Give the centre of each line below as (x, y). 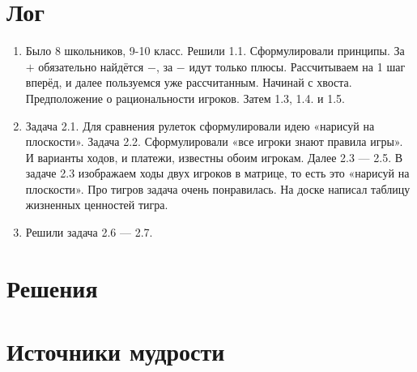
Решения (52, 287)
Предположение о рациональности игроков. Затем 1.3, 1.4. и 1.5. (185, 98)
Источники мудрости (116, 351)
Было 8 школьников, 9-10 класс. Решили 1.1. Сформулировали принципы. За (215, 51)
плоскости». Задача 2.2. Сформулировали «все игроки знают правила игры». (214, 141)
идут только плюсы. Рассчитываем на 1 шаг (297, 66)
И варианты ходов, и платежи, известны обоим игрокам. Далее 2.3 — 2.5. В (214, 157)
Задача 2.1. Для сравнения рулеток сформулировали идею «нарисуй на (200, 125)
